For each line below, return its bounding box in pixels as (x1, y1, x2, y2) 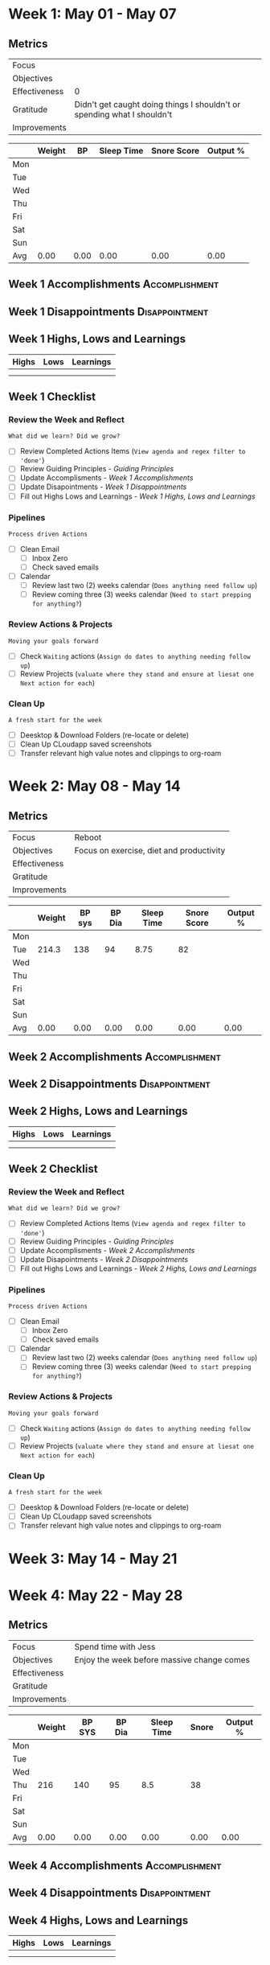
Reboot (74, 832, 102, 843)
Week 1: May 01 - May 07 (8, 5, 177, 23)
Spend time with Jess (74, 1641, 156, 1652)
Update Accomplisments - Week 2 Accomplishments (19, 1245, 195, 1255)
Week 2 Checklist (8, 1162, 98, 1176)
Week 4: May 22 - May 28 (8, 1586, 183, 1605)
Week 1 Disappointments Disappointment (8, 305, 209, 319)
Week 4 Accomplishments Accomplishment (8, 1859, 222, 1873)
